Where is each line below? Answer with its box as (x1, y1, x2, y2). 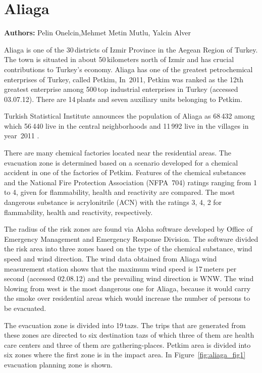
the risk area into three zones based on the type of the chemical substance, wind (4, 243, 252, 254)
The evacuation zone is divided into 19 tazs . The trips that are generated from (4, 319, 246, 330)
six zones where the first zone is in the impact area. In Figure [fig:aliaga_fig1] (4, 349, 246, 360)
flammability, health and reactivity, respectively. (4, 206, 153, 217)
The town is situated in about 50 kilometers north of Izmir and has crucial (4, 54, 234, 65)
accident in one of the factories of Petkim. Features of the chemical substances (4, 167, 246, 178)
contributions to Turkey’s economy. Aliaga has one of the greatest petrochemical (4, 64, 253, 74)
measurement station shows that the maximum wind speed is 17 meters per (4, 263, 237, 274)
